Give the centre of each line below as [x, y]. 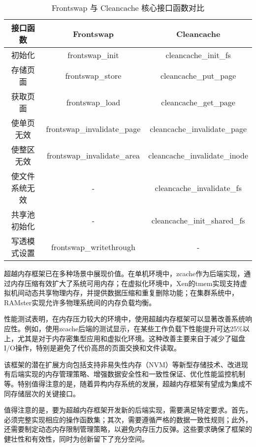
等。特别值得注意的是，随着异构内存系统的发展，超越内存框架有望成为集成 [125, 383]
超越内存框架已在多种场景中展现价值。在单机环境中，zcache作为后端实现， [124, 273]
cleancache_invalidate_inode [198, 155]
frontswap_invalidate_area [93, 155]
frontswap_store [93, 75]
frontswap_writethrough [93, 247]
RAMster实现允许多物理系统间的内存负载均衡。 [80, 302]
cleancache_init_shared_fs [198, 220]
